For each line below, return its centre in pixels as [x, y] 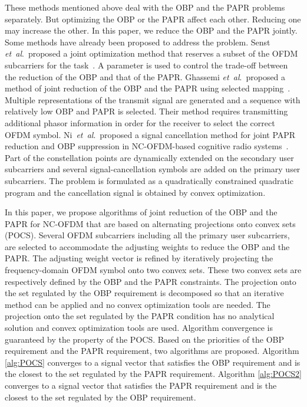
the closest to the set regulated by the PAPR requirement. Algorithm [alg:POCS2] [153, 374]
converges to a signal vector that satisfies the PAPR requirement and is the [141, 385]
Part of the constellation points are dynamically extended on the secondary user [149, 157]
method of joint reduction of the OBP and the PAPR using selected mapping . [148, 88]
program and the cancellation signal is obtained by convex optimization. [135, 192]
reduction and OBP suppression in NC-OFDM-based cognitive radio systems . [147, 146]
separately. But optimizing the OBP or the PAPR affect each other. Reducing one [153, 19]
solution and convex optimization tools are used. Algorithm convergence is [139, 328]
